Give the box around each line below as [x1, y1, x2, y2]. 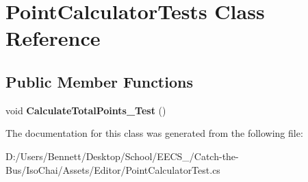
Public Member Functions [5, 70, 193, 92]
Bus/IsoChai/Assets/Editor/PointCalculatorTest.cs [5, 162, 220, 177]
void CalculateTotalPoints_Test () [5, 103, 166, 117]
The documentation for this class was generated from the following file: [5, 126, 303, 140]
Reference [5, 24, 101, 52]
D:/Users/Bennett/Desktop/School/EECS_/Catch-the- [5, 148, 239, 163]
